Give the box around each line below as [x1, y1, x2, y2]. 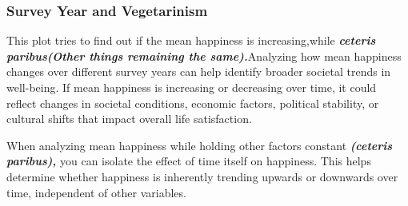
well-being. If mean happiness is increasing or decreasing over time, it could [6, 79, 377, 95]
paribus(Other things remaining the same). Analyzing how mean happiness [6, 47, 402, 64]
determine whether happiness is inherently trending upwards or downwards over [6, 168, 398, 184]
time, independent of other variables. [6, 184, 186, 200]
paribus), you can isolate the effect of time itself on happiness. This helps [6, 153, 371, 169]
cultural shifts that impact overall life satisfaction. [6, 110, 252, 127]
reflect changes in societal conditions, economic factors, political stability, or [6, 94, 379, 111]
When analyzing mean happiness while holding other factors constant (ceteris [6, 137, 393, 153]
